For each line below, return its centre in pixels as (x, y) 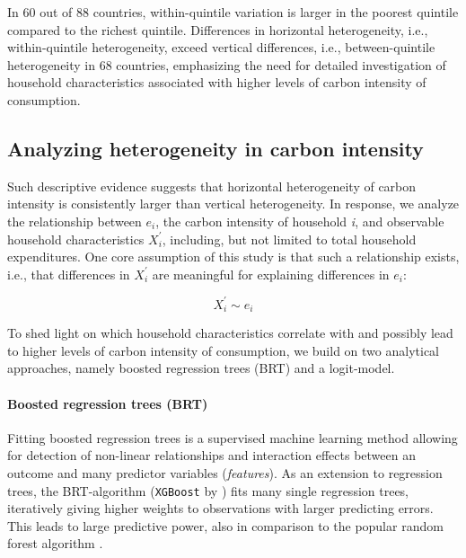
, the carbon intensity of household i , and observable (300, 221)
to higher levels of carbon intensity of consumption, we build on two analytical (223, 350)
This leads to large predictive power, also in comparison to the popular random (225, 525)
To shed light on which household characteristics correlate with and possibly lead (230, 333)
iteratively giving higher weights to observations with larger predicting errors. (220, 508)
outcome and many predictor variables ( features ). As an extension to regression (225, 473)
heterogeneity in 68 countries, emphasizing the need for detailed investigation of (227, 64)
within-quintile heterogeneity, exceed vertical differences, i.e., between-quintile (221, 47)
